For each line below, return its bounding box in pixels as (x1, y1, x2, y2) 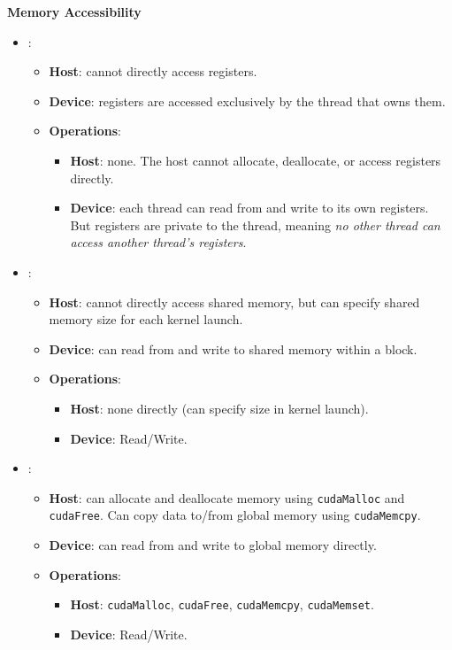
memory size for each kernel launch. (49, 310, 243, 329)
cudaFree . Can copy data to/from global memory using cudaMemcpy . (49, 506, 421, 524)
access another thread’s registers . (70, 233, 247, 251)
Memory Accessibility (7, 3, 142, 20)
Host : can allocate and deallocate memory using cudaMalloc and (49, 488, 405, 507)
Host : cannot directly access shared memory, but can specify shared (49, 292, 420, 311)
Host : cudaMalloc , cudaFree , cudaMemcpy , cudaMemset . (70, 595, 374, 614)
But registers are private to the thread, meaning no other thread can (70, 215, 441, 234)
